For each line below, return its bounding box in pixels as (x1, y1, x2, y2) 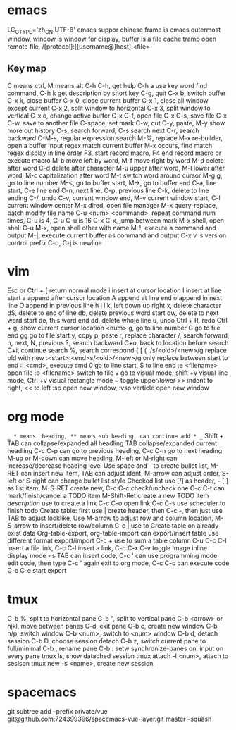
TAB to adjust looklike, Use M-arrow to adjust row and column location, (7, 514, 213, 523)
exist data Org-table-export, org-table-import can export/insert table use (7, 529, 219, 538)
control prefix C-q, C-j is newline (7, 238, 102, 247)
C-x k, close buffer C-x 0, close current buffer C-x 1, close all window (7, 96, 209, 104)
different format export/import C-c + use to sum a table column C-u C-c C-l (7, 536, 227, 545)
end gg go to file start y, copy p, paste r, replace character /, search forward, (7, 331, 230, 340)
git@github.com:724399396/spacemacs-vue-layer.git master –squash (7, 714, 212, 724)
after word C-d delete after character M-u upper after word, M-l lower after (7, 163, 225, 172)
